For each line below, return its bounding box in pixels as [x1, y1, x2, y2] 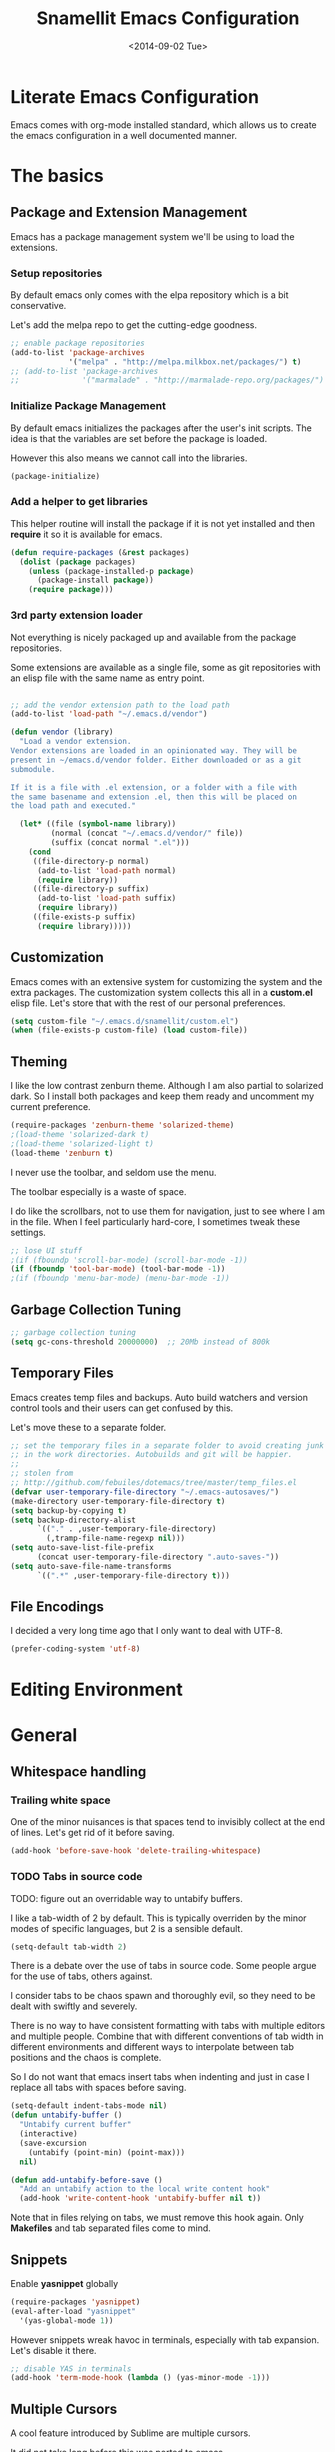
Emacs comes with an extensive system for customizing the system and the [10, 975, 323, 987]
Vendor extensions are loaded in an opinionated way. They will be [10, 746, 298, 756]
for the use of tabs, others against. [10, 1970, 153, 1982]
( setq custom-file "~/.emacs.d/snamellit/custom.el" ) [10, 1016, 240, 1026]
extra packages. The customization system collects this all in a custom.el [10, 986, 313, 998]
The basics [10, 164, 105, 187]
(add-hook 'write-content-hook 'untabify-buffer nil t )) [19, 2193, 262, 2204]
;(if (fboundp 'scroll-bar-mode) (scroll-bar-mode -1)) [10, 1255, 248, 1265]
